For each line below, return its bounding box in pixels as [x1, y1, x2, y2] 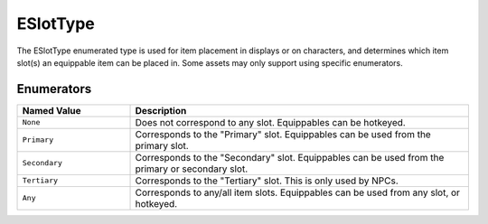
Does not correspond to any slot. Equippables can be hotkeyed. [135, 116, 406, 128]
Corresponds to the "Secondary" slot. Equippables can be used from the [135, 151, 445, 163]
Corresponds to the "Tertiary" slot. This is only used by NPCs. [135, 174, 399, 187]
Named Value [22, 104, 81, 117]
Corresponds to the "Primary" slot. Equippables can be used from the [135, 127, 431, 140]
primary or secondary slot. [135, 163, 249, 175]
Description [135, 104, 187, 117]
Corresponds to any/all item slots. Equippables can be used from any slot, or [135, 186, 461, 199]
